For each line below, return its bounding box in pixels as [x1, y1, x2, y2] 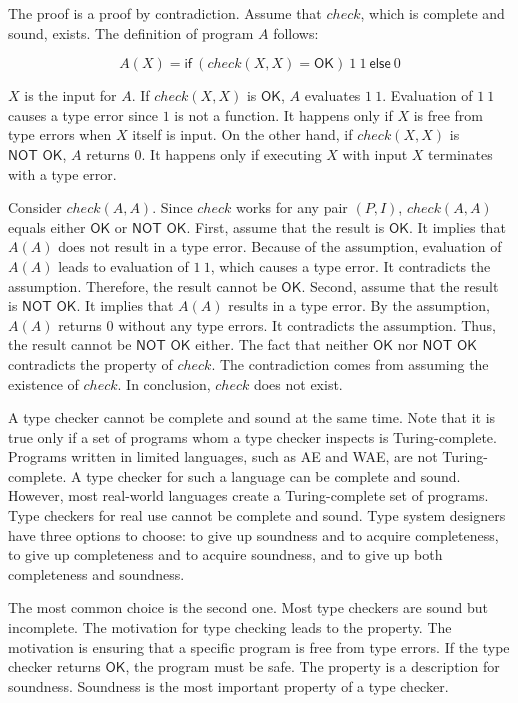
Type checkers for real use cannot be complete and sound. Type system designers [8, 505, 506, 526]
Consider [8, 197, 62, 218]
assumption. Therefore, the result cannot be [8, 275, 277, 296]
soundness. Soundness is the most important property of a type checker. [8, 675, 449, 696]
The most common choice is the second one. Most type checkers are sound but [8, 597, 488, 618]
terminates [428, 143, 493, 164]
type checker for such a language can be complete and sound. [86, 465, 461, 486]
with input [342, 143, 408, 164]
